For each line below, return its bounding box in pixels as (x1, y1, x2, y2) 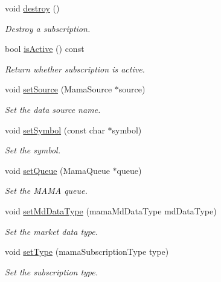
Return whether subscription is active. (5, 62, 145, 75)
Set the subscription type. (5, 265, 98, 278)
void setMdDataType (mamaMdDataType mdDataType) (5, 204, 217, 217)
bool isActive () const (5, 42, 85, 55)
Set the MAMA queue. (5, 184, 88, 197)
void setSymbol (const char (5, 123, 105, 136)
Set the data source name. (5, 103, 101, 115)
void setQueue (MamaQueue (5, 164, 110, 176)
